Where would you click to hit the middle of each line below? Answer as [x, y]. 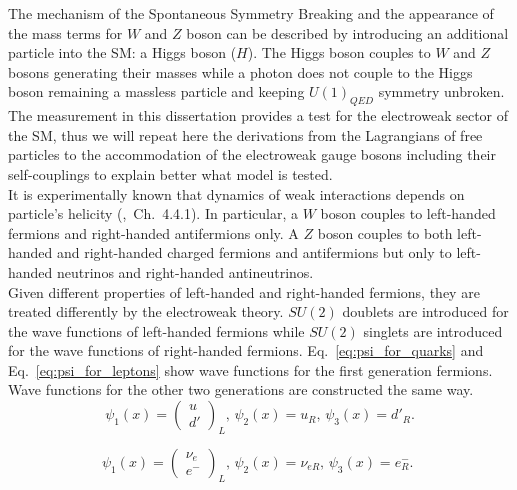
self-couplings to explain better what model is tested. [170, 173]
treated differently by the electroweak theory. [146, 311]
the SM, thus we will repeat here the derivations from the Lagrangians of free [245, 134]
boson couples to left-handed [408, 213]
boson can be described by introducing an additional [347, 32]
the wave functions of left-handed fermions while [156, 330]
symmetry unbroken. [441, 91]
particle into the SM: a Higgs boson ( [122, 52]
